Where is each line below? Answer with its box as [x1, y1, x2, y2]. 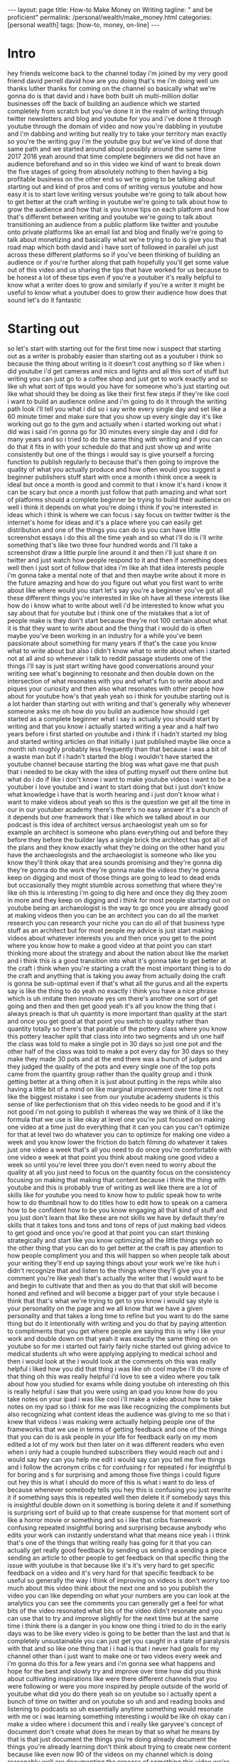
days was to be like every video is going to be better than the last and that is [7, 1629, 231, 1638]
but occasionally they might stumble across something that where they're [7, 881, 222, 889]
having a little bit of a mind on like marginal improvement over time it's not [7, 1085, 224, 1093]
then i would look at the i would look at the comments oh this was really [7, 1357, 217, 1365]
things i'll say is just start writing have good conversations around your [7, 662, 215, 670]
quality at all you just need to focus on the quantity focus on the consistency [7, 1168, 231, 1177]
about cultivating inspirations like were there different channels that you [7, 1674, 217, 1683]
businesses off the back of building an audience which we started [7, 99, 200, 107]
